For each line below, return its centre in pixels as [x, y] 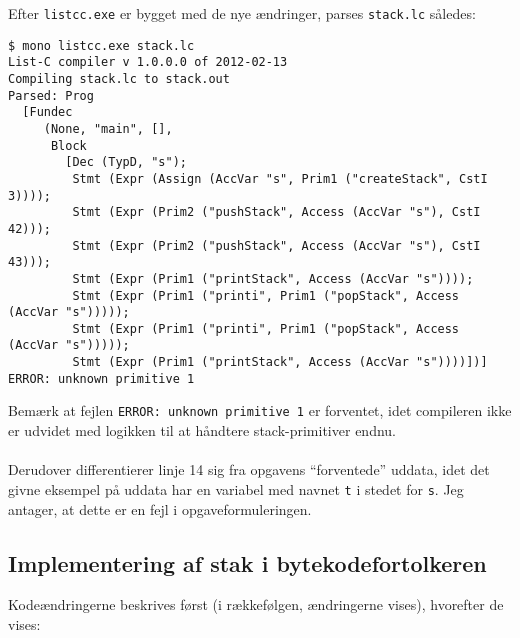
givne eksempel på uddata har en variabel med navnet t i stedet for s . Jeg [236, 488]
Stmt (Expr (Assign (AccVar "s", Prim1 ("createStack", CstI [280, 178]
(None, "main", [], [108, 128]
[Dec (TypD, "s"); [126, 162]
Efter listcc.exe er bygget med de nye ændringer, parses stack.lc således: [242, 13]
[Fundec [47, 112]
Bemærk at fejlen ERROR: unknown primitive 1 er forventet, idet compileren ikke [260, 410]
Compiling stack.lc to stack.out [119, 78]
